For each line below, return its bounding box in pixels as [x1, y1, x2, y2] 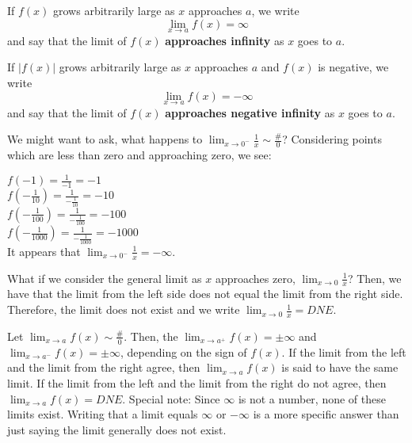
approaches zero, [215, 269, 296, 286]
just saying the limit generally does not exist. [7, 421, 227, 437]
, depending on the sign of [120, 343, 247, 360]
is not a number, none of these [238, 390, 386, 407]
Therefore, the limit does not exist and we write [7, 301, 240, 318]
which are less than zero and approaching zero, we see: [7, 147, 272, 163]
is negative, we [318, 59, 389, 75]
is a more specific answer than [253, 406, 399, 422]
